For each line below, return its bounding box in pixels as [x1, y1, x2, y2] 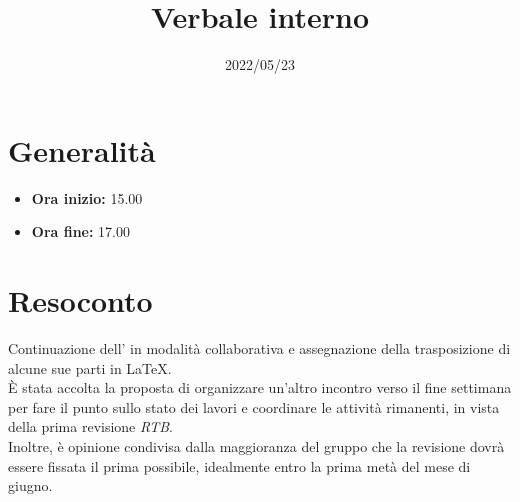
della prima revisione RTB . [8, 416, 173, 437]
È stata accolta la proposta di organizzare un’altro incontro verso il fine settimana [8, 377, 512, 398]
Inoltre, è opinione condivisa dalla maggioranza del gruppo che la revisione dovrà [8, 435, 505, 456]
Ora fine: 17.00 [31, 221, 131, 242]
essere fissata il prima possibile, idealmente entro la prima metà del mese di [8, 455, 471, 476]
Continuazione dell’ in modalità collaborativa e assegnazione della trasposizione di [8, 337, 511, 358]
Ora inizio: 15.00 [31, 187, 143, 208]
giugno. [8, 475, 53, 496]
